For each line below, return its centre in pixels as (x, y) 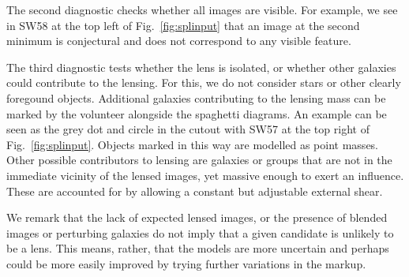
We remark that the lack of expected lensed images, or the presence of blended (197, 217)
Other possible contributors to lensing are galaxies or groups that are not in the (199, 160)
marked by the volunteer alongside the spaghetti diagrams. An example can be (197, 113)
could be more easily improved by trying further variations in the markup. (186, 263)
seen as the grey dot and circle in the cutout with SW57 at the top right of (188, 129)
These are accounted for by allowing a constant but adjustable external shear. (195, 191)
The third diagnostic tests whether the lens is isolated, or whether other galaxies (201, 67)
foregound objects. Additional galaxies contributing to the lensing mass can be (196, 97)
